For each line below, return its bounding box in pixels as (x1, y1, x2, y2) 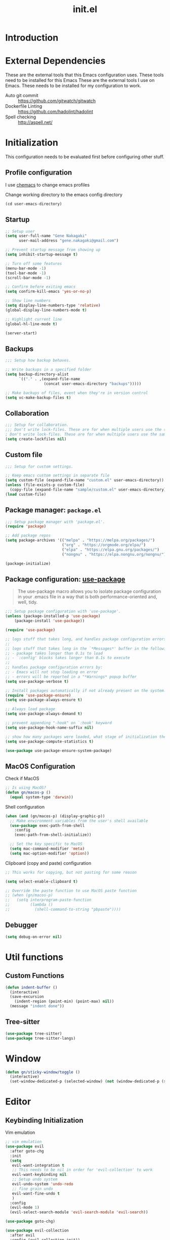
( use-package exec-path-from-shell (10, 823, 85, 828)
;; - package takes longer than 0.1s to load (5, 651, 103, 656)
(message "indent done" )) (10, 1004, 65, 1009)
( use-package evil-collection (5, 1228, 69, 1233)
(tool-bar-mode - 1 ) (5, 271, 47, 276)
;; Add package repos (5, 533, 51, 538)
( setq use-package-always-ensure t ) (5, 697, 82, 702)
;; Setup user (5, 229, 35, 234)
